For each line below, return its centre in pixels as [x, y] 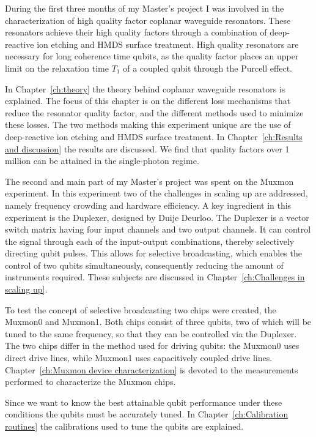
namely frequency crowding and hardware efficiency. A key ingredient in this [148, 205]
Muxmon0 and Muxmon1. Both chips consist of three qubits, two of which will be [158, 322]
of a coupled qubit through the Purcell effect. [208, 68]
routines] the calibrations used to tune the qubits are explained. [124, 426]
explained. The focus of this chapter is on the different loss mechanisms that [148, 101]
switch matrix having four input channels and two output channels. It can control [158, 229]
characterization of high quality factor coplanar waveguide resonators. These [148, 20]
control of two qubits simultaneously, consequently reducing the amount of [144, 265]
